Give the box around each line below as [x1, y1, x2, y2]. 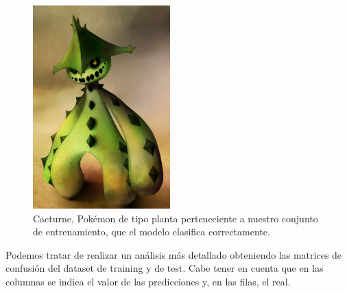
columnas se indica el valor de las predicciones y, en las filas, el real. [5, 274, 291, 288]
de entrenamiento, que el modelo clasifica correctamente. [33, 224, 270, 239]
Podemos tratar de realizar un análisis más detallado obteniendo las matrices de [5, 247, 342, 261]
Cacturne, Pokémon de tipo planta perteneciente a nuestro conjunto [33, 211, 318, 225]
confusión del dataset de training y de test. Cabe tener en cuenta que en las [5, 261, 324, 275]
